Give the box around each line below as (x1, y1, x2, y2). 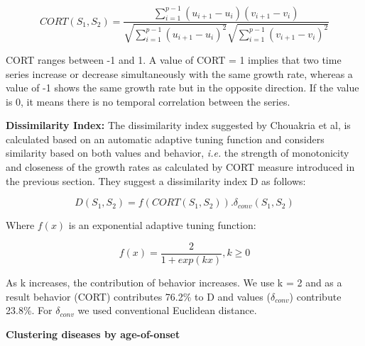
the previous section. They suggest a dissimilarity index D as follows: (6, 173, 306, 188)
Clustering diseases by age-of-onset (6, 326, 180, 341)
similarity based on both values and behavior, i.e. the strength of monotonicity (6, 145, 349, 160)
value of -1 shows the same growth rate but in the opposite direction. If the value (6, 80, 359, 95)
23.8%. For (6, 303, 53, 318)
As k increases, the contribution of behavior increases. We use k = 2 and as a (6, 274, 342, 289)
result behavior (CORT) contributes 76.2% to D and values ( (6, 289, 271, 303)
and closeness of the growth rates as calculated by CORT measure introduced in (6, 160, 355, 174)
